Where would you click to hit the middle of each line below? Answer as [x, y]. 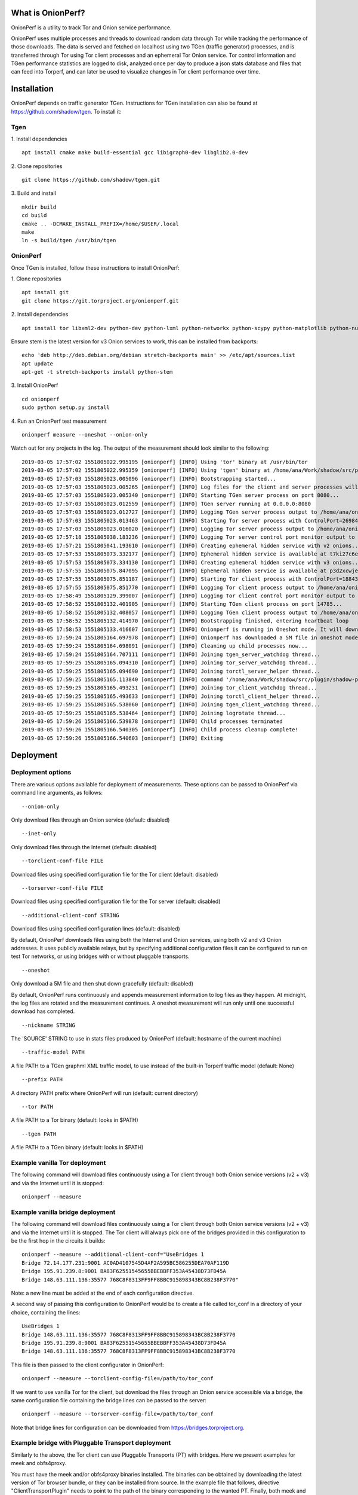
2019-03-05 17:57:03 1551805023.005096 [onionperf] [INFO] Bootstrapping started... [149, 479]
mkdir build [39, 207]
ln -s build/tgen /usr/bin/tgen [69, 240]
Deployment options [41, 773]
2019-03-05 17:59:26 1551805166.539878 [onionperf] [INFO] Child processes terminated [152, 721]
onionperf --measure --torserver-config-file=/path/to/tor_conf [118, 1414]
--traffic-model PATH [53, 1052]
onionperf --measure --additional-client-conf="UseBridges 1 [113, 1255]
